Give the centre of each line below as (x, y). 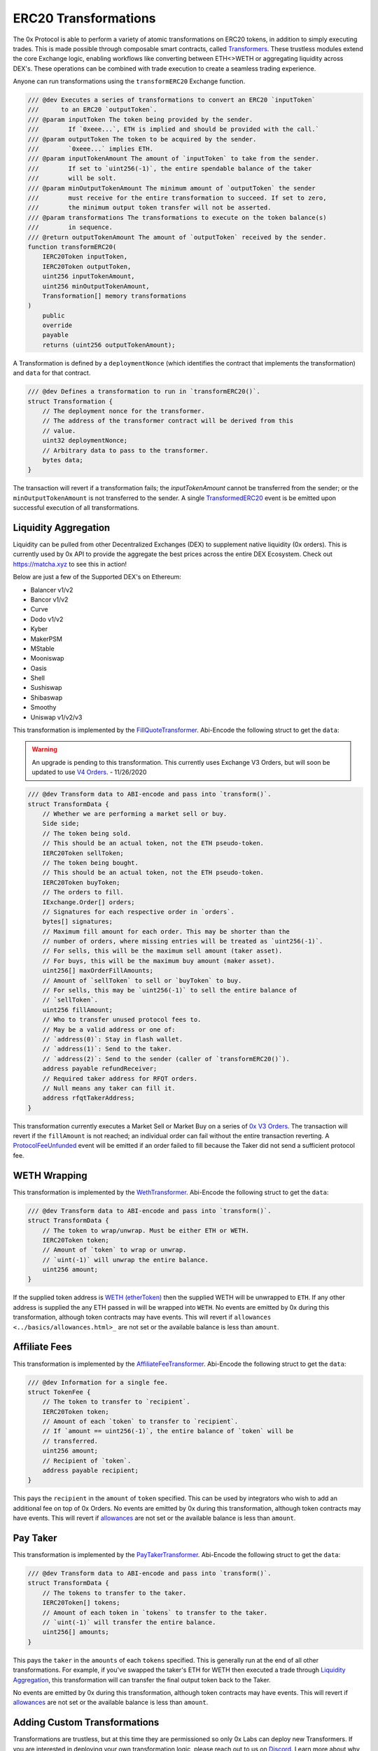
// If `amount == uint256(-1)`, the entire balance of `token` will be (168, 1431)
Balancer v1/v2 (52, 590)
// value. (59, 430)
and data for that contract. (52, 373)
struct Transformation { (70, 401)
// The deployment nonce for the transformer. (124, 411)
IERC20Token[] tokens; (81, 1603)
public (54, 316)
